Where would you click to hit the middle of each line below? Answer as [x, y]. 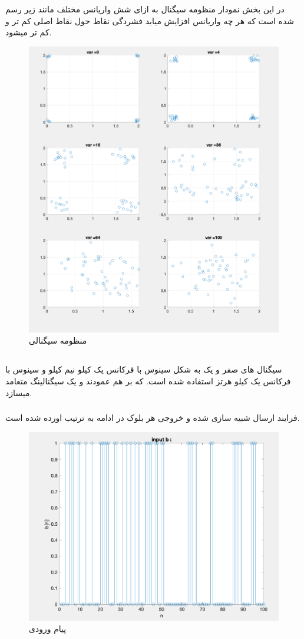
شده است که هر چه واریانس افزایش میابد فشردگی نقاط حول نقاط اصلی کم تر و [150, 20]
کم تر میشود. [29, 32]
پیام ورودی [48, 629]
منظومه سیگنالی [58, 340]
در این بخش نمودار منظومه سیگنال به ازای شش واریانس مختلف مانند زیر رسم [145, 9]
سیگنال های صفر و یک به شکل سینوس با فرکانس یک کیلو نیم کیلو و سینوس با [144, 369]
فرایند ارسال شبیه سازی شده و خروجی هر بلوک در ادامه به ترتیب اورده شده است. [153, 418]
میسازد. [19, 392]
